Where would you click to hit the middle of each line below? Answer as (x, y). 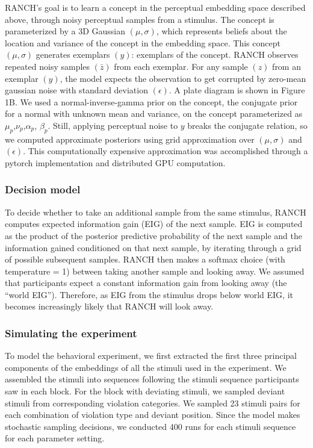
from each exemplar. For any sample (181, 66)
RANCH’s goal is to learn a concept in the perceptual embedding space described (155, 7)
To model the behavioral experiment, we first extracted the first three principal (151, 356)
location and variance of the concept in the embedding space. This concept (143, 42)
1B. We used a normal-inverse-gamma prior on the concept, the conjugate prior (151, 101)
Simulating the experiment (71, 333)
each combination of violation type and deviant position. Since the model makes (153, 415)
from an (287, 66)
